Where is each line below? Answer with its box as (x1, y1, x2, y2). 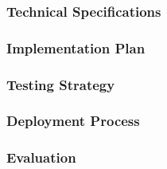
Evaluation (6, 147, 76, 167)
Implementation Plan (6, 37, 146, 57)
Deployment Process (6, 111, 140, 131)
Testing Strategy (6, 74, 115, 94)
